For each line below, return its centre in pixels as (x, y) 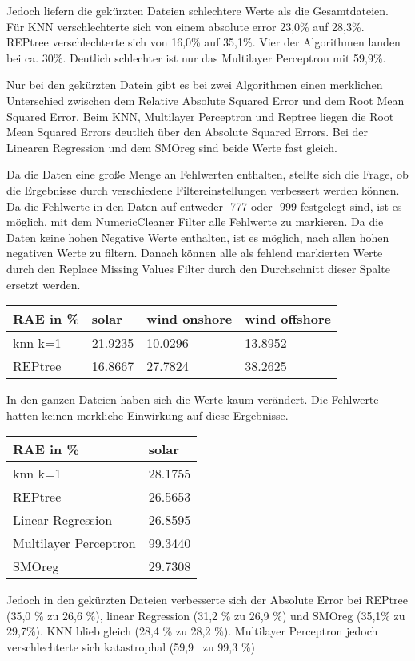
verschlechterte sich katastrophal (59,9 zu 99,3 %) (131, 647)
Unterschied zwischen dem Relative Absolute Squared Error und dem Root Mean (206, 100)
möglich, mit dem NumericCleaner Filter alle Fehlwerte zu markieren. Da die (195, 222)
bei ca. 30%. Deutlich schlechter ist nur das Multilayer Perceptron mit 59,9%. (196, 57)
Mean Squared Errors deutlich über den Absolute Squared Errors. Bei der (187, 132)
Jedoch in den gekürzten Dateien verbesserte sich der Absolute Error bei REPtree (207, 600)
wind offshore (288, 319)
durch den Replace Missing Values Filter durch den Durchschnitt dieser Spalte (198, 268)
